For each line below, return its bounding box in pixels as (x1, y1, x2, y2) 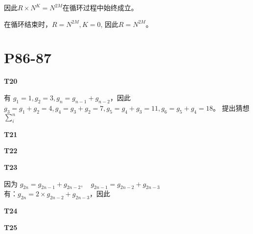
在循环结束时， (4, 19, 52, 29)
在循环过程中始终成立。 (62, 2, 138, 12)
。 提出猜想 (212, 102, 250, 113)
